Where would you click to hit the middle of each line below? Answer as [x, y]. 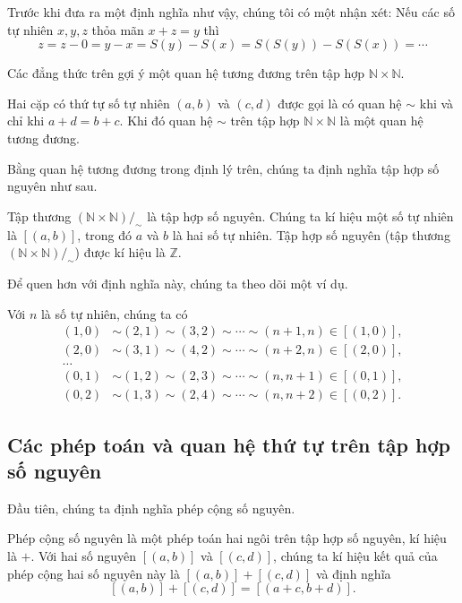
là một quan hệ [381, 121]
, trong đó [105, 234]
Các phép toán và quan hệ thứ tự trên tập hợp [229, 444]
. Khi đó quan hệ [166, 121]
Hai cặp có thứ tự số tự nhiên [89, 103]
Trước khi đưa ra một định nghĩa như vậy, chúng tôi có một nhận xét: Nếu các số [231, 12]
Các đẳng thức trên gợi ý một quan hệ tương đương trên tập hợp [186, 73]
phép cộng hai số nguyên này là [94, 573]
